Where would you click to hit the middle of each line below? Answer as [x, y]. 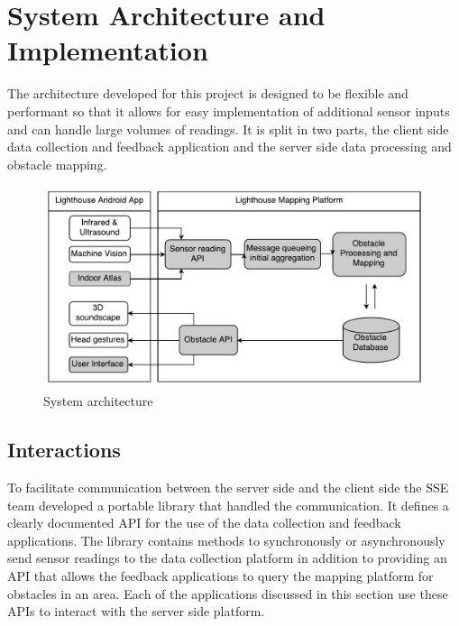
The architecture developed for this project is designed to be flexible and [208, 93]
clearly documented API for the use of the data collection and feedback [204, 523]
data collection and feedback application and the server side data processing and [229, 147]
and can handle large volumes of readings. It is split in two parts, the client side [228, 129]
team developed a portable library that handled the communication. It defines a [228, 505]
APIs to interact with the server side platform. [136, 611]
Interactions [64, 450]
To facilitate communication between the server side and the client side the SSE [228, 488]
